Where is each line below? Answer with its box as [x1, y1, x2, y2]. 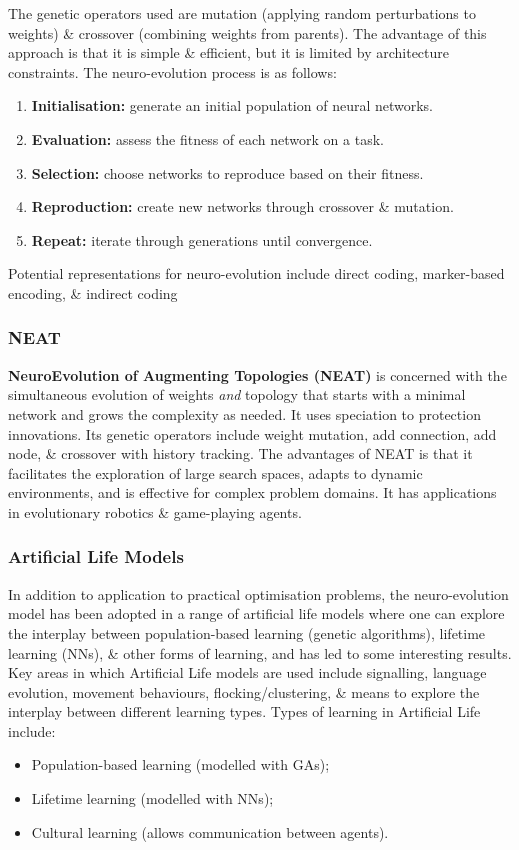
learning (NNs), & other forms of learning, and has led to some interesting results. [8, 642, 512, 663]
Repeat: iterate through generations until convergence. [31, 229, 373, 250]
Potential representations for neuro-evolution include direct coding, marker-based [8, 263, 505, 284]
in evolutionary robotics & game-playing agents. [8, 501, 302, 522]
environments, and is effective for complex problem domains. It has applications [8, 482, 497, 503]
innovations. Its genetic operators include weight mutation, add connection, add [8, 423, 497, 444]
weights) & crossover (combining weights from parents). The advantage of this [8, 22, 487, 43]
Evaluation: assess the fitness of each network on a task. [31, 128, 384, 149]
